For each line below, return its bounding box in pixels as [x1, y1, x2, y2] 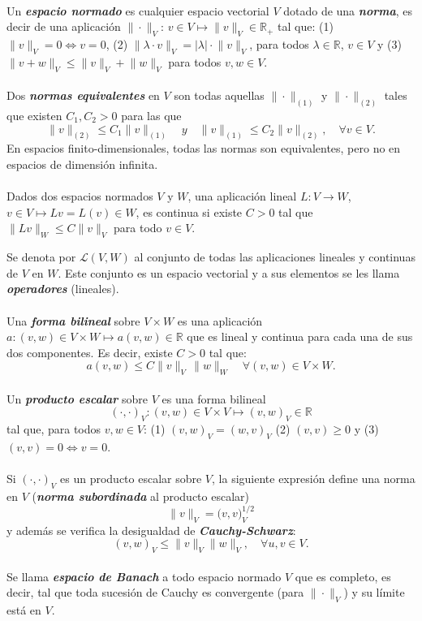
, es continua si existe [136, 203, 243, 220]
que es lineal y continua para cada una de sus [187, 328, 413, 345]
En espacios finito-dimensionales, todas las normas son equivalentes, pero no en [6, 140, 401, 157]
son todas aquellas [174, 87, 265, 104]
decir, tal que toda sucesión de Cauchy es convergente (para [6, 584, 304, 601]
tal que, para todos [6, 420, 101, 438]
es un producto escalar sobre [60, 470, 202, 487]
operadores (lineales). [6, 280, 119, 297]
